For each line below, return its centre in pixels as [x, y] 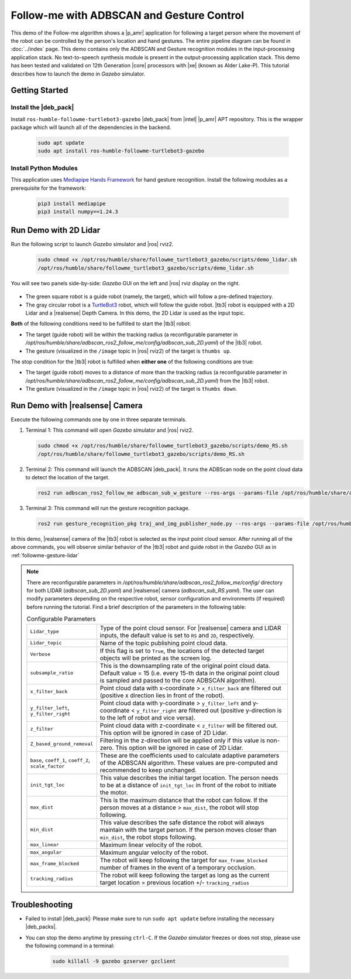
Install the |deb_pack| [42, 107]
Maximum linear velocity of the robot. [151, 845]
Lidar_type [45, 632]
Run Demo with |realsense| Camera [77, 405]
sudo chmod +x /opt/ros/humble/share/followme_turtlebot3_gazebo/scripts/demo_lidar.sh [167, 260]
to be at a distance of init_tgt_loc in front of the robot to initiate [188, 785]
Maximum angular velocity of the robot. [154, 852]
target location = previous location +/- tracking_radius [175, 882]
